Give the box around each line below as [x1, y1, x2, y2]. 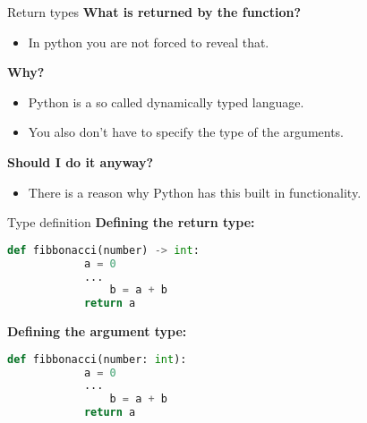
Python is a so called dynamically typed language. [28, 92, 304, 111]
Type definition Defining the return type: [7, 213, 255, 232]
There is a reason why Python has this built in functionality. [28, 182, 362, 201]
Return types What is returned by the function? [7, 3, 302, 21]
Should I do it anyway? [7, 152, 154, 171]
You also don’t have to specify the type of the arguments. [28, 123, 345, 141]
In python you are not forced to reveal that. [28, 32, 269, 51]
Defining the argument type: [7, 322, 187, 341]
